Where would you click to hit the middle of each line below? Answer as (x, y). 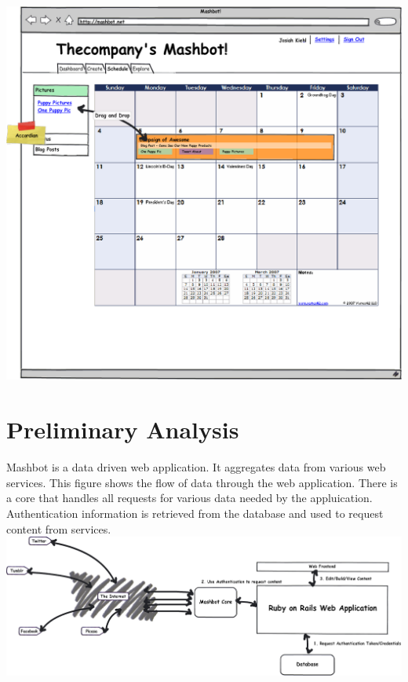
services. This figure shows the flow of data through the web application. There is (202, 482)
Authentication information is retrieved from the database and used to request (195, 513)
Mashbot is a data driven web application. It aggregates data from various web (196, 467)
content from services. (59, 528)
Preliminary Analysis (123, 429)
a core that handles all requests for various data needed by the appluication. (189, 498)
